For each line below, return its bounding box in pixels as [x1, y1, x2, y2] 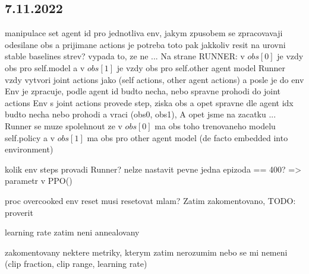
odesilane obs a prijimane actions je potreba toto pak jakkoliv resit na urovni [5, 38, 286, 50]
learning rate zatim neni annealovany [5, 226, 140, 238]
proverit [5, 206, 33, 218]
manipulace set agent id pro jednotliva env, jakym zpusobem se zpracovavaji [5, 27, 283, 39]
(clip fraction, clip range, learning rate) [5, 257, 147, 270]
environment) [5, 143, 53, 155]
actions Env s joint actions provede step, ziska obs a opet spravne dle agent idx [5, 96, 294, 109]
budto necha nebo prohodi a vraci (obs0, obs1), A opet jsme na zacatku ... [5, 108, 276, 120]
